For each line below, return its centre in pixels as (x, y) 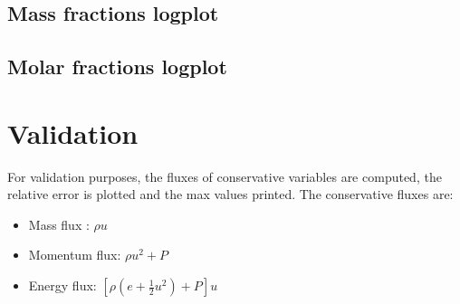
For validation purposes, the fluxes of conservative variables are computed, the (225, 176)
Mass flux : (59, 224)
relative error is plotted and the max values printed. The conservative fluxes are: (230, 194)
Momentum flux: (75, 255)
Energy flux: (62, 285)
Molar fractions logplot (117, 66)
